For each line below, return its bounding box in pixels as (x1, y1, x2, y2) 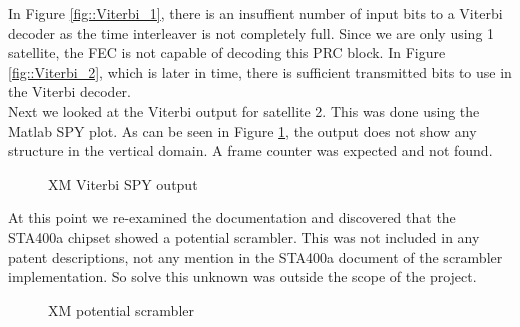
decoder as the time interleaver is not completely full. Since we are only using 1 (8, 22, 495, 43)
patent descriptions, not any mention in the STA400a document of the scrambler (8, 246, 503, 267)
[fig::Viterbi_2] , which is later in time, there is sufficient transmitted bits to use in (8, 61, 512, 82)
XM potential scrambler (48, 299, 194, 320)
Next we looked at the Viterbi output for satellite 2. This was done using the (8, 100, 480, 121)
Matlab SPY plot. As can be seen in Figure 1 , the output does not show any (8, 120, 477, 141)
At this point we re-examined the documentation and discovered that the (8, 207, 456, 228)
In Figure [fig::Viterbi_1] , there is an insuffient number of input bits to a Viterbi (8, 3, 503, 23)
